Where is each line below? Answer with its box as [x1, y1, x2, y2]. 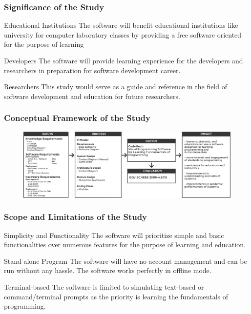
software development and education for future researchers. [4, 91, 180, 101]
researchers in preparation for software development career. [4, 65, 181, 75]
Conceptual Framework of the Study [4, 112, 150, 124]
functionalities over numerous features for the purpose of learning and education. [4, 239, 246, 250]
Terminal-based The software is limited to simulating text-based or [4, 282, 204, 292]
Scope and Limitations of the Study [4, 211, 147, 223]
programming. [4, 301, 46, 311]
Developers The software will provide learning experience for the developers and [4, 56, 243, 65]
